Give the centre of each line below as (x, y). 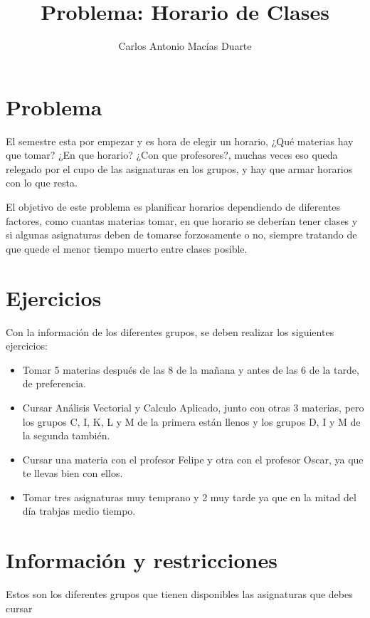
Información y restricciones (142, 560)
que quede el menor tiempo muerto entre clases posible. (127, 248)
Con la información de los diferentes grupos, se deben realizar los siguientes (170, 331)
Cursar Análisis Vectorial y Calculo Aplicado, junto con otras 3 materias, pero (193, 407)
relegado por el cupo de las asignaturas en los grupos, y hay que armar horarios (179, 168)
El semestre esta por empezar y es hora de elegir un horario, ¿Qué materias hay (180, 141)
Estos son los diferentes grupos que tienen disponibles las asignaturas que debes (179, 594)
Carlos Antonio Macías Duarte (185, 46)
